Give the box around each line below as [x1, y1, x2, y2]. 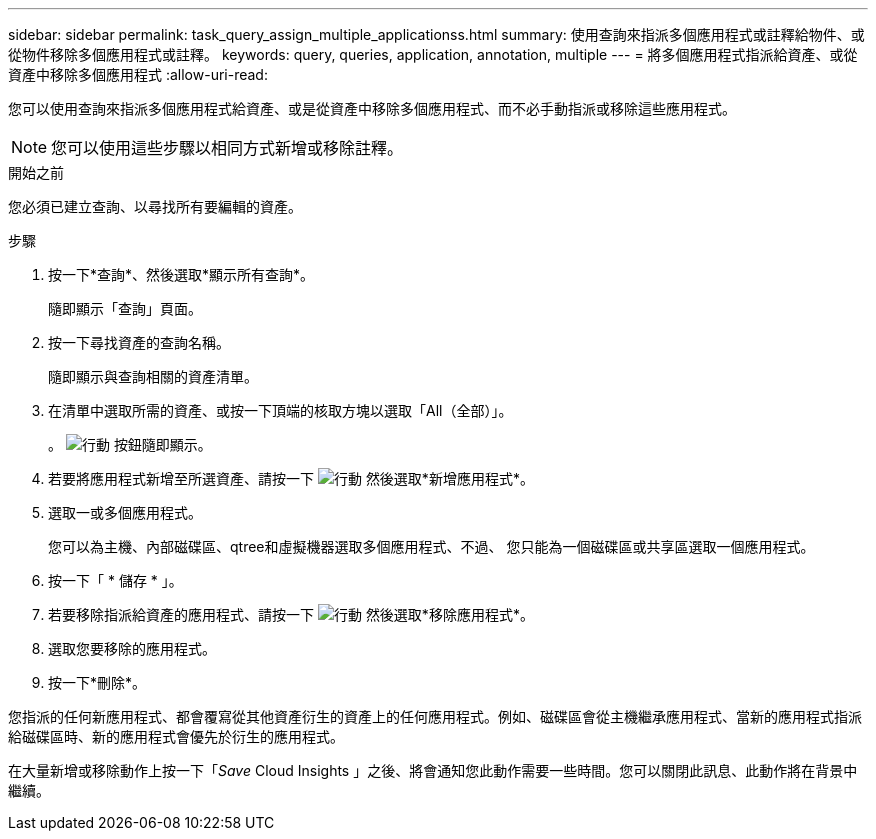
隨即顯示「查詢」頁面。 [48, 300, 202, 317]
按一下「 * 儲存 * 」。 [48, 572, 183, 589]
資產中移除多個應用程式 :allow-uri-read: [8, 66, 268, 83]
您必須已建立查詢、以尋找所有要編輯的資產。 [8, 198, 302, 215]
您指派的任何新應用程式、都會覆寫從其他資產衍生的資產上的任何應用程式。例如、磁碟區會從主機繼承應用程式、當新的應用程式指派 [8, 708, 862, 725]
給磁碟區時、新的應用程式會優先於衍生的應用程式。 [8, 728, 344, 745]
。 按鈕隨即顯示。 [48, 436, 212, 453]
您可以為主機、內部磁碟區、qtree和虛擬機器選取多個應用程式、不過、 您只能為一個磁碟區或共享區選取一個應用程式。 [48, 538, 815, 555]
